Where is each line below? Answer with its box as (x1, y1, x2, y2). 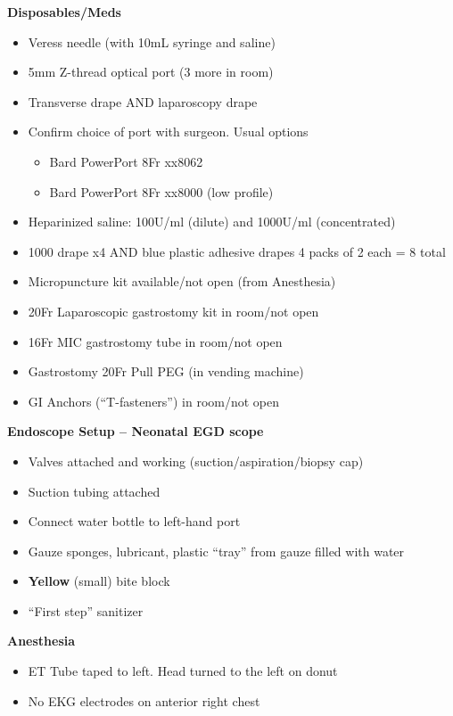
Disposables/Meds (7, 3, 121, 21)
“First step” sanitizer (28, 601, 144, 620)
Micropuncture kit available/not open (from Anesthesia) (28, 272, 336, 291)
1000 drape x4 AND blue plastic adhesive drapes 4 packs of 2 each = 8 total (28, 242, 446, 260)
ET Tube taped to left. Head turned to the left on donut (28, 662, 338, 680)
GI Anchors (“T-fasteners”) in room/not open (28, 391, 280, 410)
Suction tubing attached (28, 481, 161, 500)
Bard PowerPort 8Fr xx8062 (49, 152, 203, 170)
